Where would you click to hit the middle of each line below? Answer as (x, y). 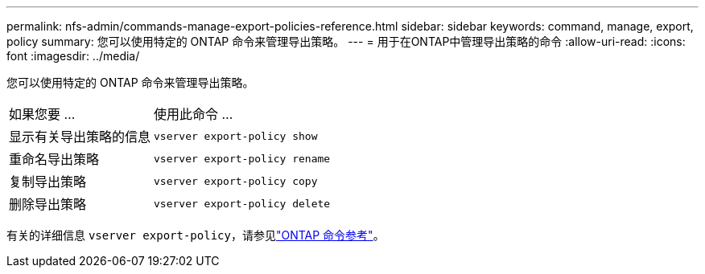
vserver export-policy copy (236, 181)
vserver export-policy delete (242, 203)
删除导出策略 (48, 204)
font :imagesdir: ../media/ (73, 56)
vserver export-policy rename (242, 158)
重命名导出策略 (54, 159)
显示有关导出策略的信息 (80, 137)
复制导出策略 (48, 182)
